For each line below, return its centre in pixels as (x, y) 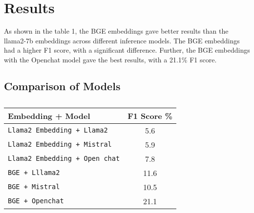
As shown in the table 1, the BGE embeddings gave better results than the (116, 31)
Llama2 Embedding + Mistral (60, 145)
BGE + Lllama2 (34, 173)
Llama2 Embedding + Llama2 (58, 130)
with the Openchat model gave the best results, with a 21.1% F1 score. (110, 59)
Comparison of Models (62, 86)
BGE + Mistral (34, 187)
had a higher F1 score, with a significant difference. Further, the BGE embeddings (127, 50)
